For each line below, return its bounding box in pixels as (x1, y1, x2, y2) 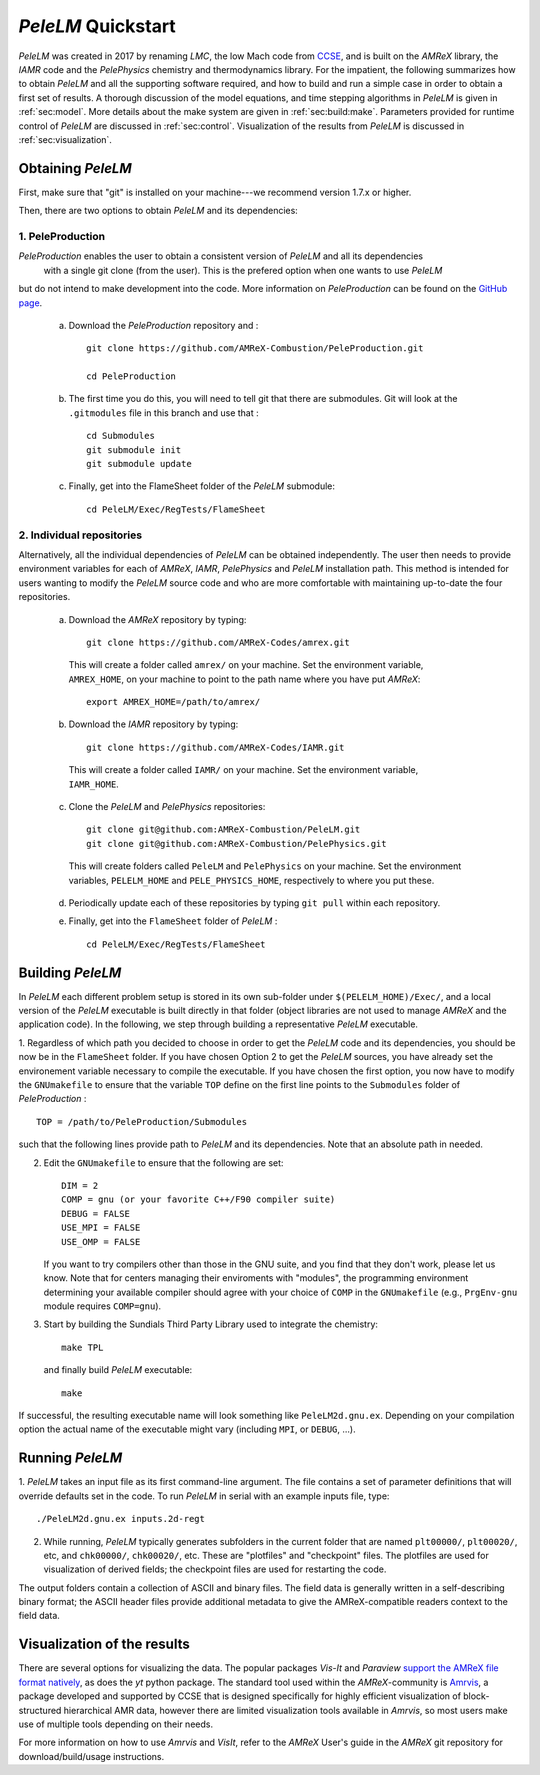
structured (18, 1704, 62, 1716)
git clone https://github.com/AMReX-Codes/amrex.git (86, 636, 350, 648)
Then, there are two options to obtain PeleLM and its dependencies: (18, 205, 299, 217)
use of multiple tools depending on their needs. (18, 1718, 214, 1730)
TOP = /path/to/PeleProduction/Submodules (36, 1116, 248, 1127)
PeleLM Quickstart (18, 15, 177, 37)
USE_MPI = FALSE (61, 1222, 141, 1234)
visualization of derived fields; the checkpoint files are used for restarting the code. (43, 1563, 387, 1575)
